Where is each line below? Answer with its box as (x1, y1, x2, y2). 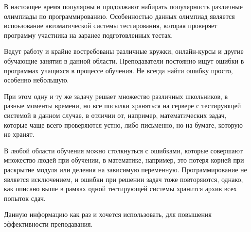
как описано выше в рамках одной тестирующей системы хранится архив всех (4, 183, 237, 194)
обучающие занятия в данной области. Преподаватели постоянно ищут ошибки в (4, 55, 244, 66)
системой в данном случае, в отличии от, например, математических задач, (4, 110, 227, 120)
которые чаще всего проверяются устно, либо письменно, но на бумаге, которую (4, 119, 243, 130)
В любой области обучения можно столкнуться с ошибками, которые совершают (4, 145, 243, 155)
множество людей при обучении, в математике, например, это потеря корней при (4, 155, 244, 165)
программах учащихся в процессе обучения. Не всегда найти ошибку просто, (4, 65, 233, 75)
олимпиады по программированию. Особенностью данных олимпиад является (4, 11, 235, 21)
